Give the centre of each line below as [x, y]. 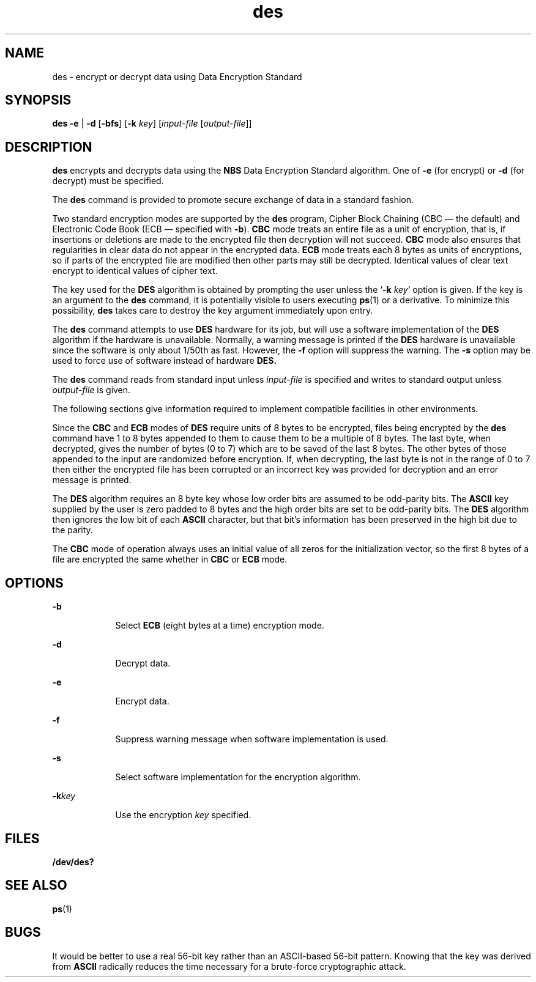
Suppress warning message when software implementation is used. [252, 739]
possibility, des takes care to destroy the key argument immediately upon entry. [213, 311]
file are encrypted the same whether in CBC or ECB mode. [170, 559]
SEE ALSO [36, 885]
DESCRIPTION [49, 147]
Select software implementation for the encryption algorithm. [238, 777]
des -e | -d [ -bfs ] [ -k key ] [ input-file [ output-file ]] [152, 124]
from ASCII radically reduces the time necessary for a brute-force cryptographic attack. [229, 966]
